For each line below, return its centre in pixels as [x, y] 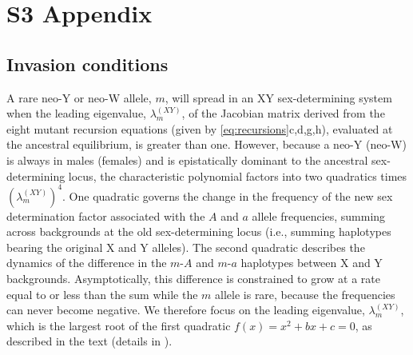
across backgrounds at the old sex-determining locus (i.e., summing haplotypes [199, 231]
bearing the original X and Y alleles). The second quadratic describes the [186, 247]
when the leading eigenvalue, [76, 113]
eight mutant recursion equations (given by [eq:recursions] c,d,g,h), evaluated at [200, 128]
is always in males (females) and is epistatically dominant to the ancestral [187, 160]
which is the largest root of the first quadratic [119, 325]
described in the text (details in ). [89, 341]
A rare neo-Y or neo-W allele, [79, 97]
